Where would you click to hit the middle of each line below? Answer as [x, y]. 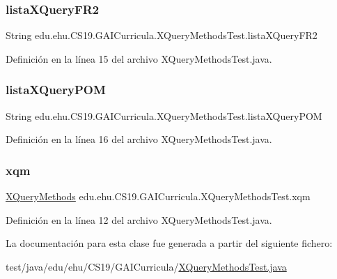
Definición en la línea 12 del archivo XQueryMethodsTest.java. [139, 219]
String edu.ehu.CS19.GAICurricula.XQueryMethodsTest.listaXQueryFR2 [162, 35]
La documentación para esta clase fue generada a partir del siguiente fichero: [169, 243]
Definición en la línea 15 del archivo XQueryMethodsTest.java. [139, 58]
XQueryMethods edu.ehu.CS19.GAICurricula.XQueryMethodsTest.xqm [158, 196]
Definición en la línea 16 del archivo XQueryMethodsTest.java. [139, 139]
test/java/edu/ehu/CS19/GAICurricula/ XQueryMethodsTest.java [146, 266]
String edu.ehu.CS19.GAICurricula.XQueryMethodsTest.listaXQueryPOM [164, 115]
